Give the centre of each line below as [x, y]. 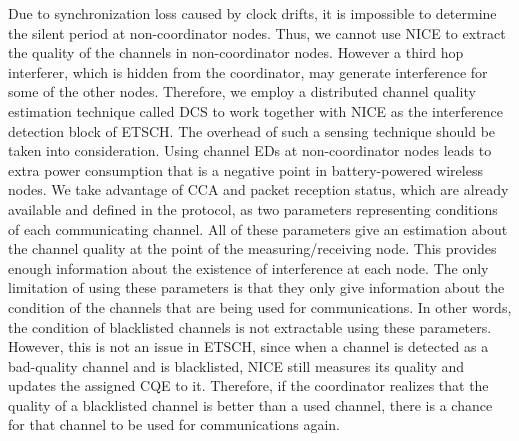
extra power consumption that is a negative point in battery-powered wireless [245, 169]
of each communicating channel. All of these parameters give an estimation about [258, 228]
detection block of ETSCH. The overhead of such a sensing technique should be [252, 130]
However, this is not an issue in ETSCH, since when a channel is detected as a [248, 346]
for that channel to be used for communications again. [174, 424]
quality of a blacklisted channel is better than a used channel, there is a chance [250, 404]
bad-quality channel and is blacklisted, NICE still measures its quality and [236, 365]
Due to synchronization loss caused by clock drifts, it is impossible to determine [252, 13]
